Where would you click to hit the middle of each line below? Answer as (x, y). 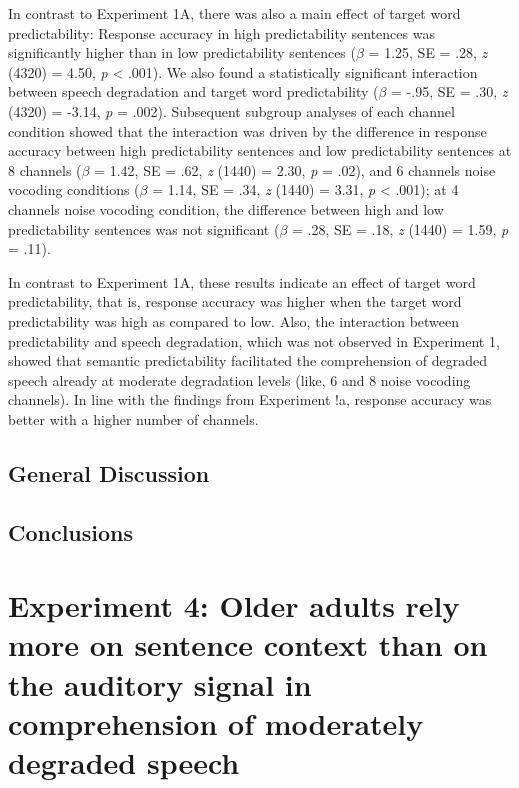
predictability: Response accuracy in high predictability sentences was (221, 32)
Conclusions (71, 531)
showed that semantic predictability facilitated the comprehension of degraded (248, 360)
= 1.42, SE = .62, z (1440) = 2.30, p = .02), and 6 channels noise (295, 169)
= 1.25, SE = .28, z (428, 52)
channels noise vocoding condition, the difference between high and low (226, 208)
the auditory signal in (160, 683)
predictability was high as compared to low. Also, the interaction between (234, 320)
